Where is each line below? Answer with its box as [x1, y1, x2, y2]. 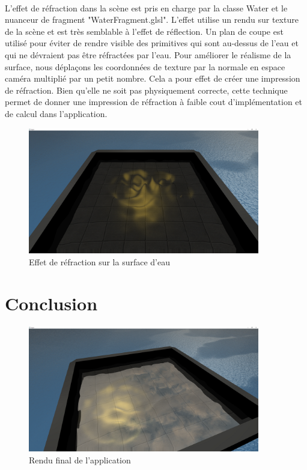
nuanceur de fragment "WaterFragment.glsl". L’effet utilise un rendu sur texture [5, 13, 299, 26]
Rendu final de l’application [29, 453, 131, 466]
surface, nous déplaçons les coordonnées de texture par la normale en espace [5, 60, 285, 73]
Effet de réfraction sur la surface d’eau [29, 255, 171, 268]
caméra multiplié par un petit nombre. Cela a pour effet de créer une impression [5, 72, 300, 85]
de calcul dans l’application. [5, 107, 108, 119]
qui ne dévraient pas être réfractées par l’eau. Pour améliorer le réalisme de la [5, 48, 291, 61]
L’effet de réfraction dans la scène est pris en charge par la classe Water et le [5, 1, 288, 14]
